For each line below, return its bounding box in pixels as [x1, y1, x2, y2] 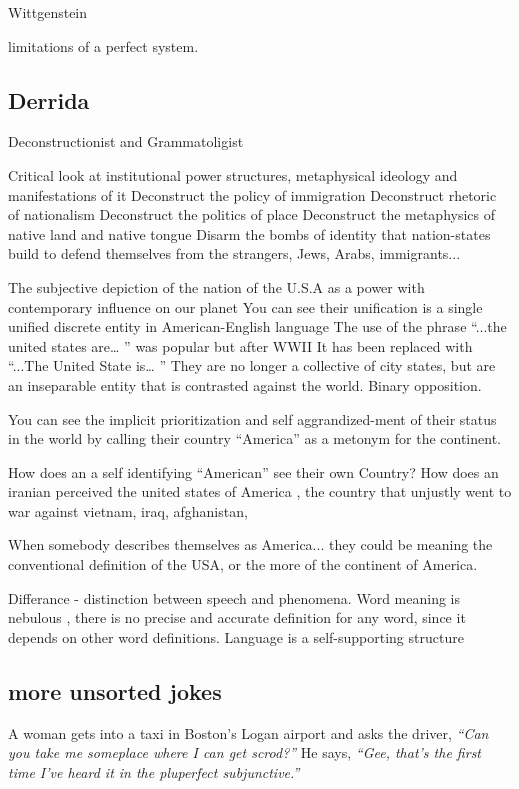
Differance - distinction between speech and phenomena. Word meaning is [8, 587, 460, 608]
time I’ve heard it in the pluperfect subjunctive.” [8, 761, 300, 782]
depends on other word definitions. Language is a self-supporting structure [8, 626, 464, 647]
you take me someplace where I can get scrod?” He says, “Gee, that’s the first [8, 742, 482, 763]
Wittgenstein [8, 2, 88, 22]
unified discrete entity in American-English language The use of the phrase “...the [8, 316, 507, 337]
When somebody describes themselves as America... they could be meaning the [8, 534, 493, 555]
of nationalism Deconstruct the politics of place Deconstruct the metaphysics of [8, 204, 496, 225]
